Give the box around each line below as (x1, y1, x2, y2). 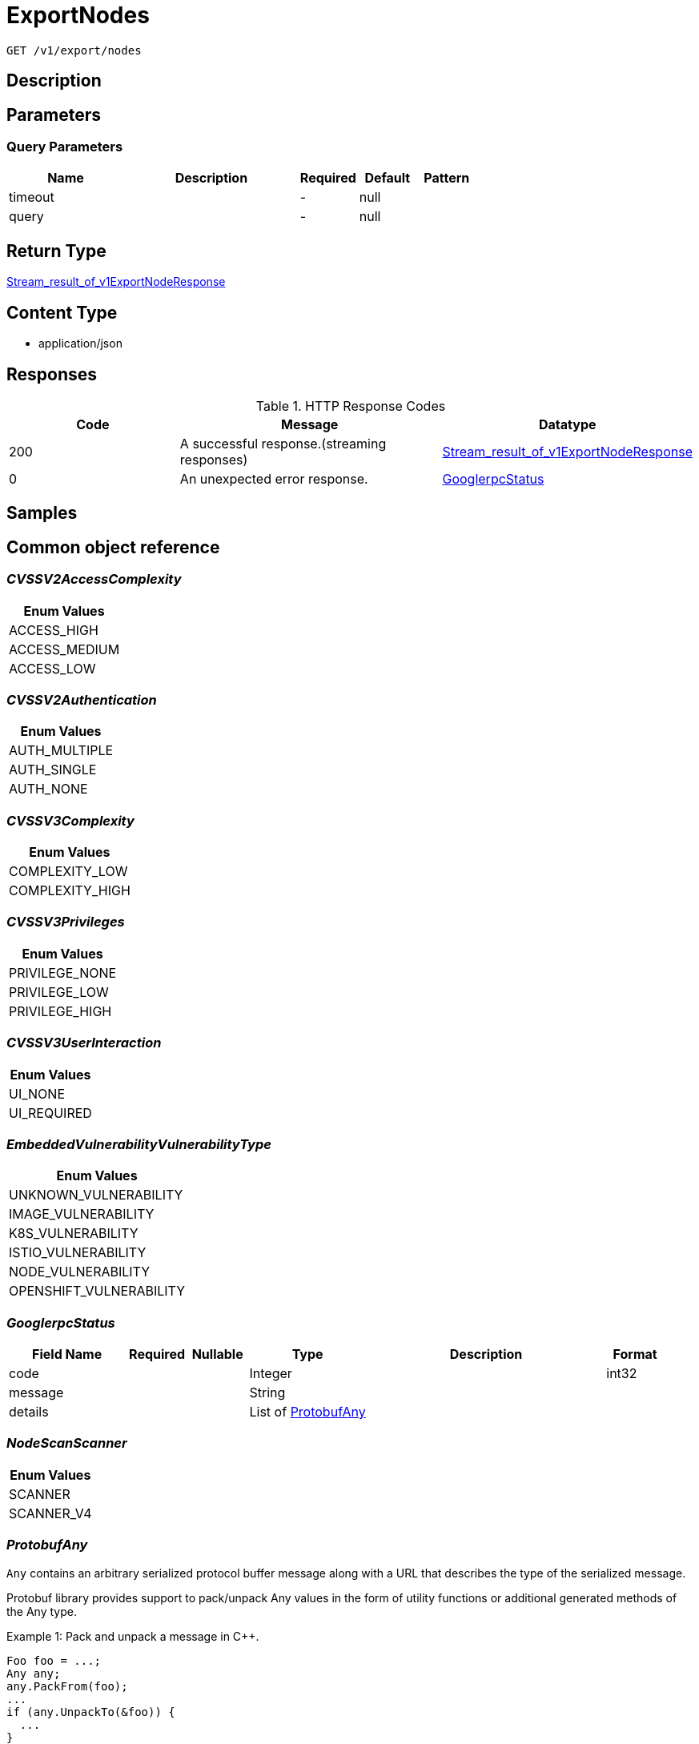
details (9, 1404, 49, 1421)
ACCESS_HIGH (9, 621, 98, 638)
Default (364, 170, 411, 187)
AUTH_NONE (9, 781, 88, 798)
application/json (38, 336, 123, 351)
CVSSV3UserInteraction (6, 1035, 162, 1051)
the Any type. (6, 1604, 77, 1618)
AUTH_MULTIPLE (9, 742, 114, 759)
